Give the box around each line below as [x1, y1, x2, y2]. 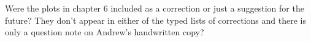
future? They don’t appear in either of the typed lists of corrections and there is [5, 13, 306, 26]
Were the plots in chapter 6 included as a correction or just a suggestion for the [5, 2, 304, 14]
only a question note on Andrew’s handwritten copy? [5, 26, 204, 38]
